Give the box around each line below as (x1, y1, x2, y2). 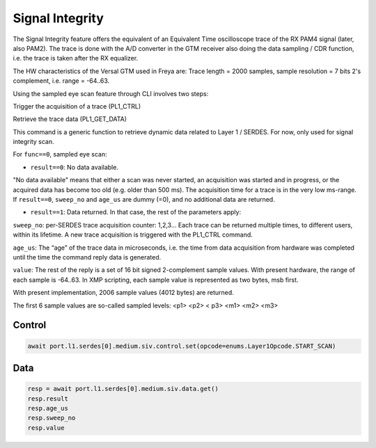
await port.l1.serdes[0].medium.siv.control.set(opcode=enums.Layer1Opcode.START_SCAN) (27, 342, 336, 350)
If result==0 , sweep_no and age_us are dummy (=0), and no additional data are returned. (13, 195, 275, 204)
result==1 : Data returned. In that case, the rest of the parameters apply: (30, 208, 242, 216)
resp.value (27, 424, 65, 431)
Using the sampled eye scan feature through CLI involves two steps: (13, 89, 209, 97)
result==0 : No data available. (30, 163, 118, 171)
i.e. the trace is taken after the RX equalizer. (13, 54, 139, 63)
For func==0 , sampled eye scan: (13, 150, 107, 159)
